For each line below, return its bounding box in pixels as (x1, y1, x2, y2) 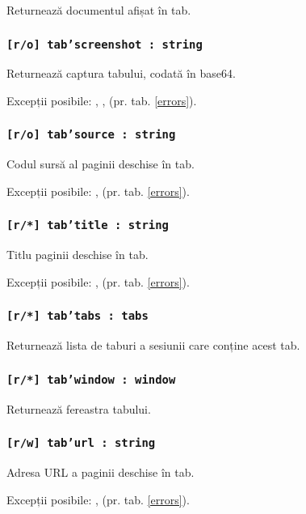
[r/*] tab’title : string (6, 219, 169, 232)
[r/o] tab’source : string (6, 128, 176, 142)
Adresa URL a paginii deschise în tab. (6, 464, 195, 481)
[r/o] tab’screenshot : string (6, 37, 203, 51)
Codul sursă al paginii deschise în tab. (6, 155, 195, 172)
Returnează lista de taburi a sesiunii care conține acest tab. (6, 337, 300, 354)
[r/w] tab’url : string (6, 436, 156, 450)
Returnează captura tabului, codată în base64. (6, 65, 236, 82)
